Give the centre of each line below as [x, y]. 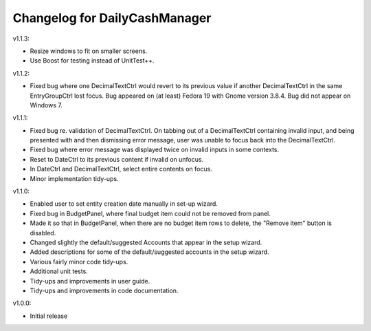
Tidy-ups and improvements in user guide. [90, 281]
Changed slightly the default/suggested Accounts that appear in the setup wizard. [146, 242]
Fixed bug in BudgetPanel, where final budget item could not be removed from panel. [150, 213]
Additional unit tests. [59, 271]
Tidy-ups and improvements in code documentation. [104, 290]
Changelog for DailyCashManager [112, 18]
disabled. [43, 233]
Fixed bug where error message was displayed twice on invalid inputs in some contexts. [155, 150]
